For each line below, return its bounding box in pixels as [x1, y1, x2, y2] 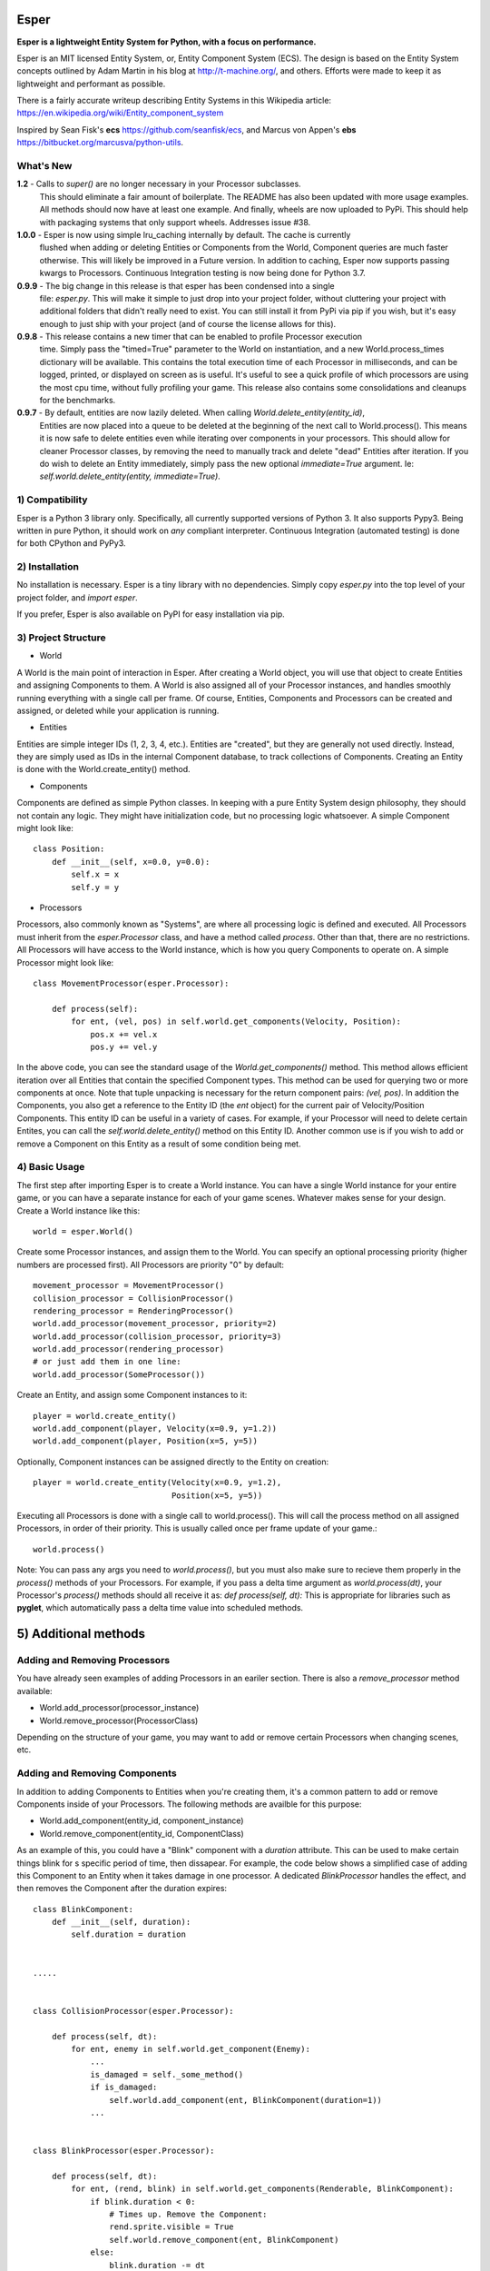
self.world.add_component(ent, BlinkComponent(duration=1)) [109, 2095, 383, 2105]
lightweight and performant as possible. [16, 78, 166, 89]
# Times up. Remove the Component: [109, 2209, 268, 2220]
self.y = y [71, 882, 120, 892]
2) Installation [16, 560, 79, 573]
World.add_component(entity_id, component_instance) [39, 1815, 244, 1826]
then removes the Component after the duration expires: [16, 1883, 227, 1894]
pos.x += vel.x [90, 1029, 158, 1039]
